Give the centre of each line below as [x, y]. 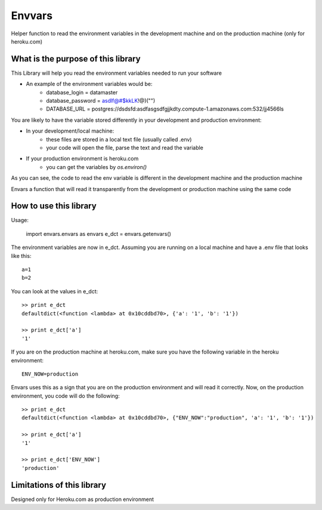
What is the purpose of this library [76, 59]
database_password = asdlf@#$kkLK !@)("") [101, 101]
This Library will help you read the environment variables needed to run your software [116, 73]
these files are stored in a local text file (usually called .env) [119, 139]
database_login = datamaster [82, 92]
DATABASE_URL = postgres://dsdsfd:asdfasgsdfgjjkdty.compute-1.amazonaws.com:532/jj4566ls [165, 109]
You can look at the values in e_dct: [55, 291]
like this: [21, 256]
